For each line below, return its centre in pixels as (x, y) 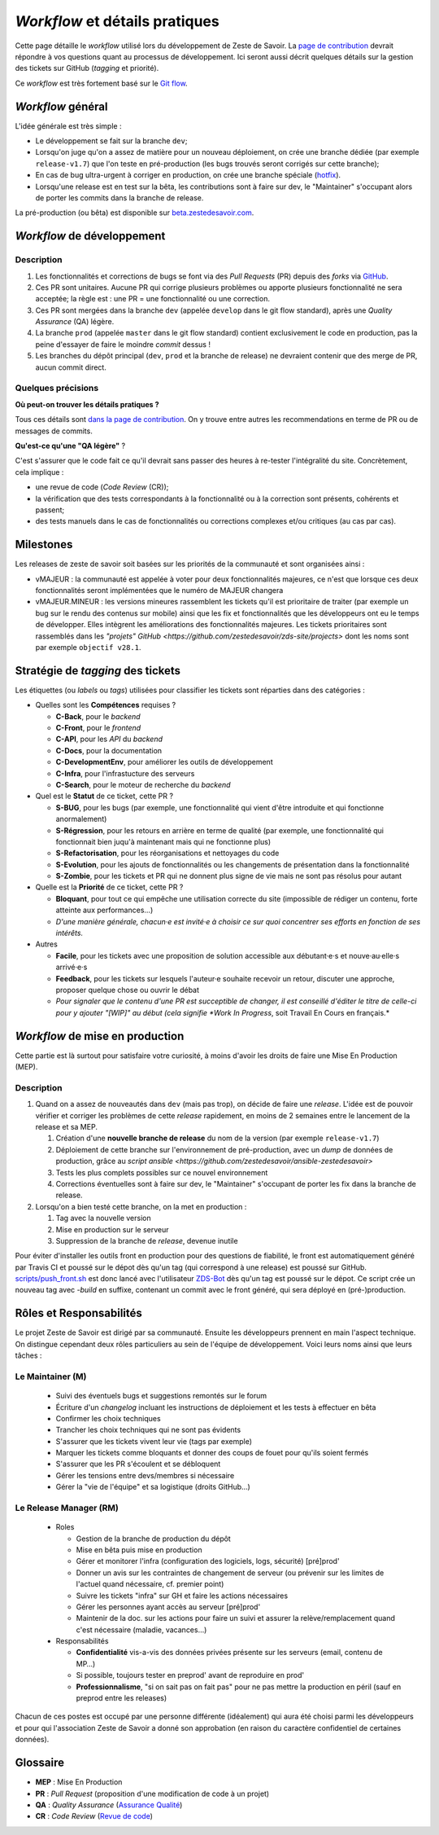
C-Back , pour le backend (98, 716)
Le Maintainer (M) (51, 1376)
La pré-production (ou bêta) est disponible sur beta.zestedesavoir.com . (135, 213)
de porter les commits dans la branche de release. (120, 198)
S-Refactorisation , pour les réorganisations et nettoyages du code (167, 853)
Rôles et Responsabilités (78, 1313)
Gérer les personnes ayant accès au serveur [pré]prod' (168, 1607)
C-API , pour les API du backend (109, 739)
